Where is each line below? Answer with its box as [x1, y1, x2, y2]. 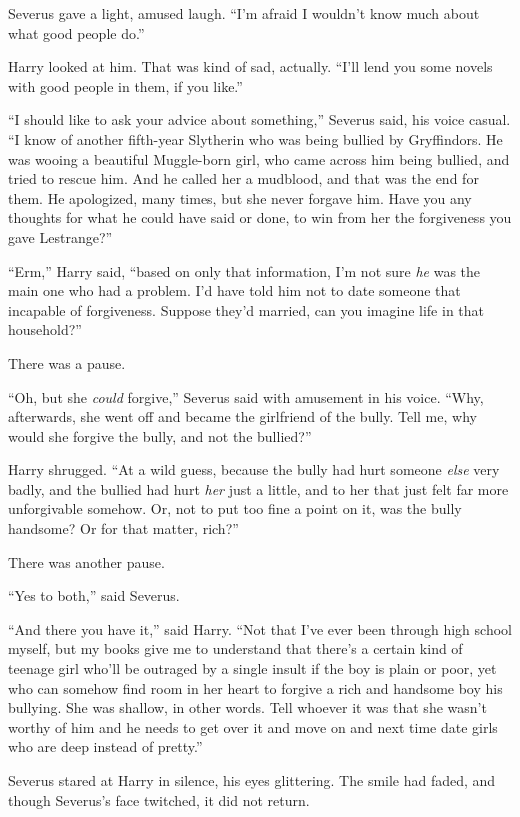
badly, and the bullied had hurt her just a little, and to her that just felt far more [8, 478, 509, 499]
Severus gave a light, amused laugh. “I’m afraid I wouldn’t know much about [8, 3, 480, 23]
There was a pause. [8, 352, 126, 373]
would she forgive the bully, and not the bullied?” [8, 425, 312, 446]
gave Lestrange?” [8, 226, 113, 247]
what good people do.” [8, 22, 145, 43]
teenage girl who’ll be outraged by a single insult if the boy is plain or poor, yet [8, 658, 497, 679]
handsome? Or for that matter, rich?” [8, 518, 239, 539]
